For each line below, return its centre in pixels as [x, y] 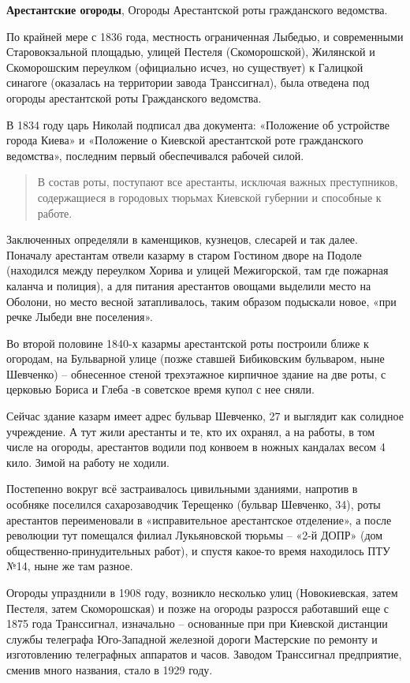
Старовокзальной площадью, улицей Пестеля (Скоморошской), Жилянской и [191, 52]
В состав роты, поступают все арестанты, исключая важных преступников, [218, 182]
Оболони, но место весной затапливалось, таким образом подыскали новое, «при [201, 301]
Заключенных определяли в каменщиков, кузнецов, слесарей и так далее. [182, 239]
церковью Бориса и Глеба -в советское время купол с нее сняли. [160, 389]
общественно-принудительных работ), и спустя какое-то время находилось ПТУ [198, 550]
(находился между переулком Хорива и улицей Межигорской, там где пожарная [198, 270]
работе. [55, 213]
